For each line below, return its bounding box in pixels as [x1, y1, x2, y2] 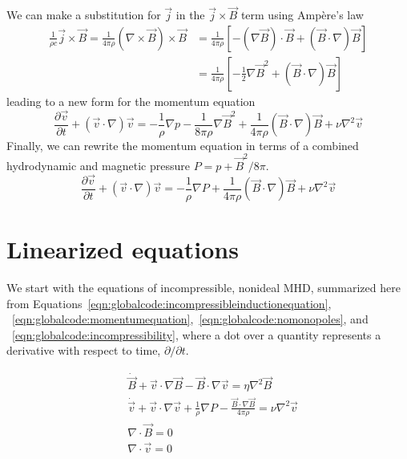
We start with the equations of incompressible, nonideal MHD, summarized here [6, 279, 401, 296]
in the [175, 6, 205, 23]
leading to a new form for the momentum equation [6, 92, 256, 109]
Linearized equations [6, 233, 239, 266]
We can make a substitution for [6, 6, 161, 23]
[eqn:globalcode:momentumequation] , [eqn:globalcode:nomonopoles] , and [12, 311, 369, 327]
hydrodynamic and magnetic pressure [6, 157, 190, 174]
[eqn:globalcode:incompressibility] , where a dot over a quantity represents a [12, 326, 381, 343]
